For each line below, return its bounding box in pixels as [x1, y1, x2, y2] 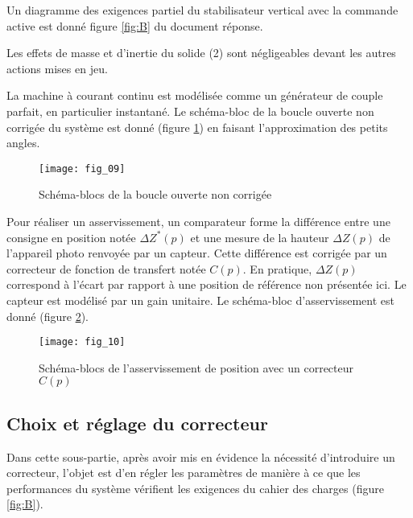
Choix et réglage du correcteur [6, 410, 268, 435]
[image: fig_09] [39, 162, 126, 175]
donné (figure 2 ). [6, 307, 89, 324]
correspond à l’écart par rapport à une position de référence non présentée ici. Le [6, 276, 407, 293]
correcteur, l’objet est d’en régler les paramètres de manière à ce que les [6, 464, 361, 481]
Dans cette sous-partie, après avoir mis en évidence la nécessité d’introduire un [6, 448, 395, 465]
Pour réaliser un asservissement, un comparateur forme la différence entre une [6, 213, 390, 229]
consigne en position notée [6, 228, 136, 245]
